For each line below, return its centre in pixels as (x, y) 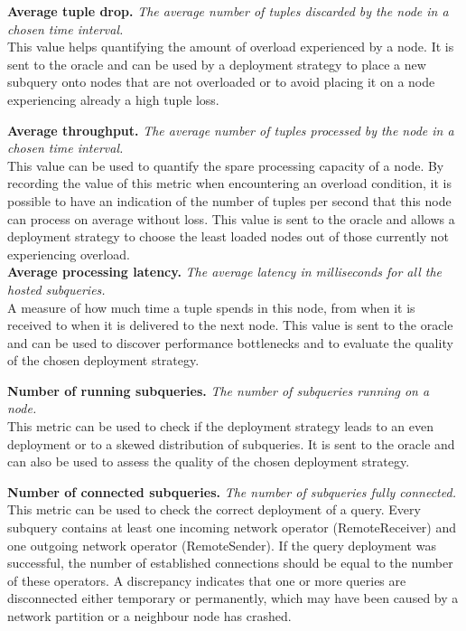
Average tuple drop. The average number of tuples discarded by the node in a (228, 11)
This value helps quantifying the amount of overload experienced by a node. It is (231, 47)
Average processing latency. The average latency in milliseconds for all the (224, 272)
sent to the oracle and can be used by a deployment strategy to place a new (217, 64)
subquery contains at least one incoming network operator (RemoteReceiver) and (232, 527)
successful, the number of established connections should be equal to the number (230, 563)
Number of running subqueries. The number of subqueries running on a (219, 390)
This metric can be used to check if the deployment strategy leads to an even (221, 426)
